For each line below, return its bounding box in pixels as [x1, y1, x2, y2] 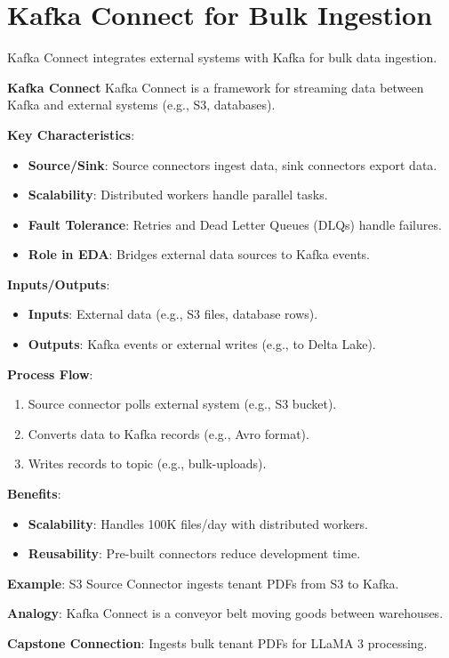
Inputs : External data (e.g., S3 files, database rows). [28, 305, 318, 323]
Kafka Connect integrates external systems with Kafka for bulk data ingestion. [7, 48, 437, 67]
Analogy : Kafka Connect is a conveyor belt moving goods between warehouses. [7, 604, 444, 622]
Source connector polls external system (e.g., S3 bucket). [28, 394, 337, 413]
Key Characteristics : [7, 125, 135, 143]
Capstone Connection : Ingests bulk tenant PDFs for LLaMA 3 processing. [7, 634, 428, 652]
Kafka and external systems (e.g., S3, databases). [7, 95, 276, 114]
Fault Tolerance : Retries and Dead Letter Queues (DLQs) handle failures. [28, 215, 442, 233]
